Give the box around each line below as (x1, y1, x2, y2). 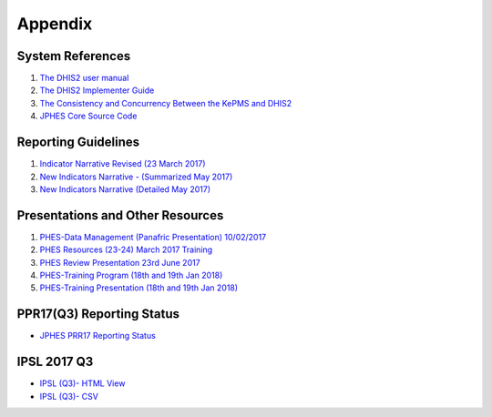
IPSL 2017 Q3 (16, 354, 94, 370)
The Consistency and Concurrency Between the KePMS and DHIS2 (39, 97, 292, 108)
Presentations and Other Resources (16, 208, 224, 223)
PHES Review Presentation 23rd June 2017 (39, 257, 200, 268)
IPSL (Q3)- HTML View (39, 378, 126, 389)
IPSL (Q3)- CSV (39, 391, 99, 402)
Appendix (16, 14, 93, 34)
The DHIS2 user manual (39, 73, 129, 84)
